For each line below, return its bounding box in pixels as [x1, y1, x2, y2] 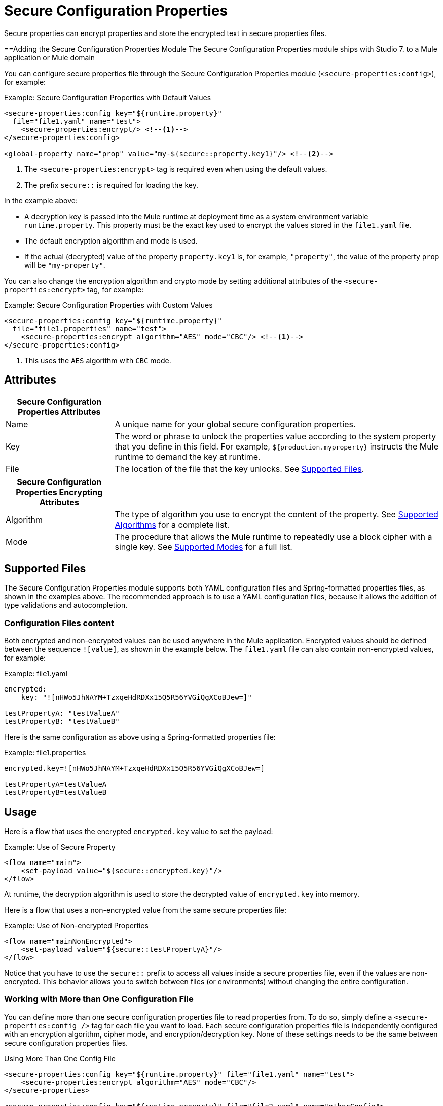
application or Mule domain [4, 53, 95, 62]
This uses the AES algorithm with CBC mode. [24, 356, 171, 365]
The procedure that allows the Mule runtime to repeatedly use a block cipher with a [115, 531, 432, 542]
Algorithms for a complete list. [115, 519, 230, 530]
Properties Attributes [18, 406, 101, 417]
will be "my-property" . [24, 260, 105, 269]
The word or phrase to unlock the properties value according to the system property [115, 431, 436, 441]
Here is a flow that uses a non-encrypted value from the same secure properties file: [4, 906, 287, 915]
